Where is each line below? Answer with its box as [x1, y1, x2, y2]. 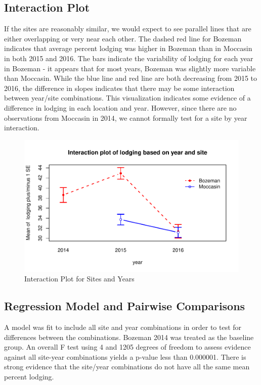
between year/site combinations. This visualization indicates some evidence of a [4, 92, 251, 103]
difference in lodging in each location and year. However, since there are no [4, 102, 237, 113]
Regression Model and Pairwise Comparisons [4, 298, 245, 314]
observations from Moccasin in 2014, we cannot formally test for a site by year [4, 112, 247, 123]
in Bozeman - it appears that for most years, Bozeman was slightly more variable [4, 63, 256, 73]
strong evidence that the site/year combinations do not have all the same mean [4, 361, 250, 372]
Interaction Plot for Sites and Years [24, 273, 135, 284]
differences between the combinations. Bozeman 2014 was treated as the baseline [4, 331, 254, 342]
